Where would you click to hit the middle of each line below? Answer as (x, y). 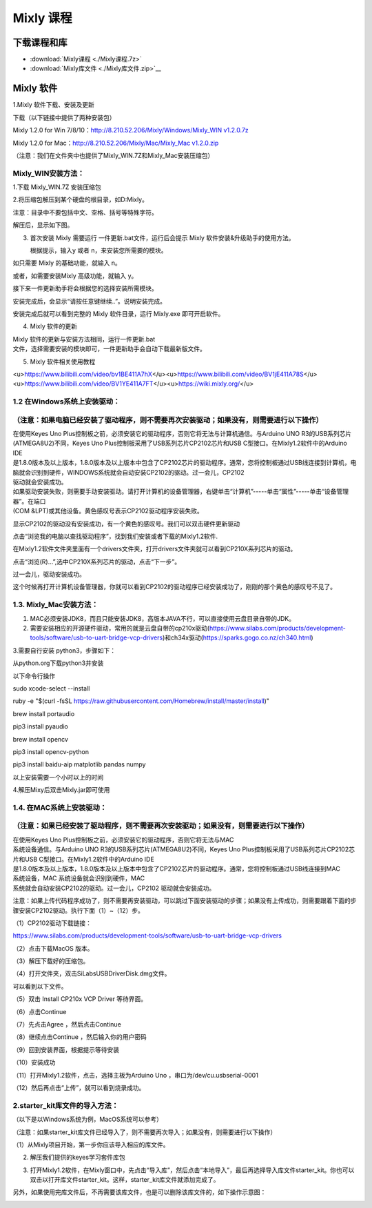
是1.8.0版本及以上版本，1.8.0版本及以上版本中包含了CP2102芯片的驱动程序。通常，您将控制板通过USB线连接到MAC (176, 869)
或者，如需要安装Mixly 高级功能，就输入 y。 (75, 275)
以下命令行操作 (34, 675)
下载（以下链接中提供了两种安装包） (64, 117)
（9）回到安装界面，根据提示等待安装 (66, 1049)
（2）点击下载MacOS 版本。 (53, 948)
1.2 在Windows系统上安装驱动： (66, 402)
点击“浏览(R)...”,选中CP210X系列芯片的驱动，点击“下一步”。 (97, 562)
